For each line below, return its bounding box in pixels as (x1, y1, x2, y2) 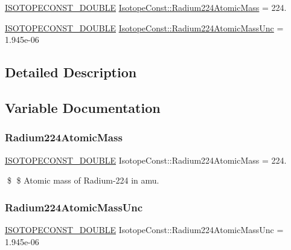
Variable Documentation (5, 98, 161, 117)
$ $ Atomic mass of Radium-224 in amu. (7, 174, 159, 187)
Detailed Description (5, 63, 137, 82)
